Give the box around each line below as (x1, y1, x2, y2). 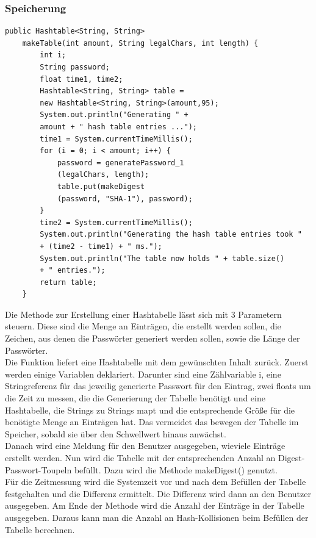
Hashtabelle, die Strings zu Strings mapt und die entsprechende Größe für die (5, 403, 295, 416)
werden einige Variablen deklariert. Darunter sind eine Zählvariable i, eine (5, 367, 281, 380)
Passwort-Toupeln (5, 463, 72, 476)
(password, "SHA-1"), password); (57, 194, 193, 203)
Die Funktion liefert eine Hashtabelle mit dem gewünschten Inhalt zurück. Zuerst (5, 356, 309, 368)
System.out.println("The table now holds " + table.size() (40, 254, 285, 263)
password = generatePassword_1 (57, 158, 184, 167)
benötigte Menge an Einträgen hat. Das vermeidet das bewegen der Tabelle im (5, 415, 299, 428)
